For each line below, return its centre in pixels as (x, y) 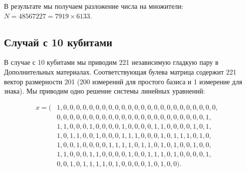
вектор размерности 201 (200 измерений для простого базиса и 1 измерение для (123, 81)
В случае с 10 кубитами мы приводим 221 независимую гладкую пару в (111, 62)
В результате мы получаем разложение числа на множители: (94, 6)
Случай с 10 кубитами (58, 42)
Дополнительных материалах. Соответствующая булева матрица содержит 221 (120, 71)
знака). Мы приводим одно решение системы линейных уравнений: (105, 91)
